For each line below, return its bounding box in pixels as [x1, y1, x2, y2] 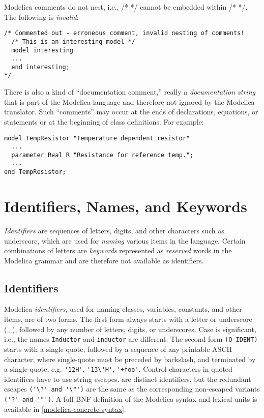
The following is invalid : [4, 11, 79, 22]
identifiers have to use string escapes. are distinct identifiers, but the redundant [4, 373, 251, 384]
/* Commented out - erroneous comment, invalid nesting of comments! [4, 29, 245, 37]
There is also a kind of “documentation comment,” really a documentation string [4, 86, 255, 97]
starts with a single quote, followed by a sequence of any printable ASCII [4, 343, 232, 354]
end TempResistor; [4, 168, 66, 176]
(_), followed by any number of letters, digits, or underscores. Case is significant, [4, 323, 256, 334]
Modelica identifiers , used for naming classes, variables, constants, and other [4, 304, 242, 314]
